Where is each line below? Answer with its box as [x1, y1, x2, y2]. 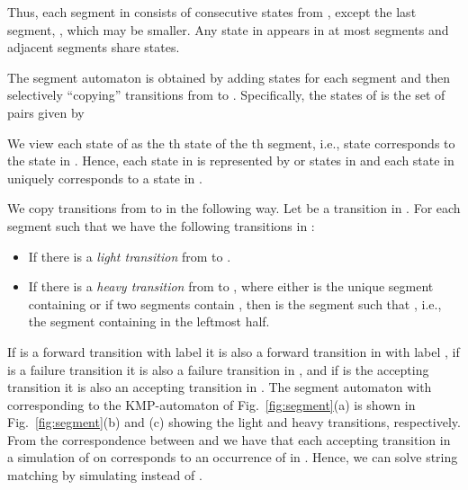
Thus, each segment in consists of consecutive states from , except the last [7, 3, 417, 21]
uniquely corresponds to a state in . [7, 168, 202, 187]
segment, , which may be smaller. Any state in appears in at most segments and [7, 20, 449, 39]
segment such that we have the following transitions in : [7, 216, 315, 235]
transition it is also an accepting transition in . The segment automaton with [7, 378, 432, 396]
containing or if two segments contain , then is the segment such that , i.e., [28, 294, 442, 313]
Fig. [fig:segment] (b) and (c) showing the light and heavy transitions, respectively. [7, 413, 461, 432]
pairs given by [7, 102, 85, 121]
